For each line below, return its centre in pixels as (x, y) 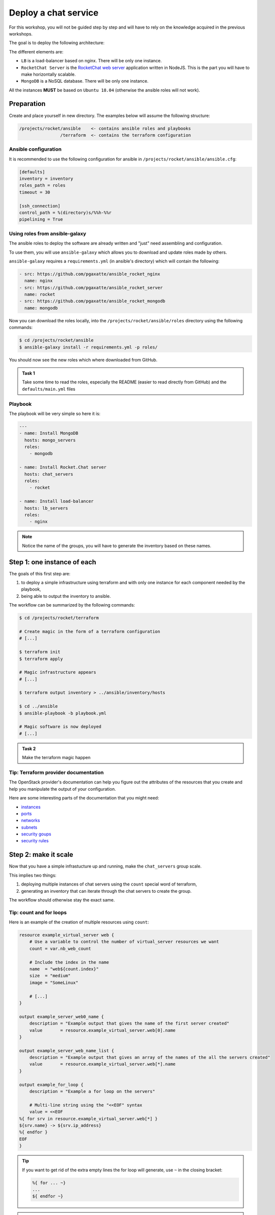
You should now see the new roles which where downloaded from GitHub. (83, 360)
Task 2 (29, 748)
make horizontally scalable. (49, 74)
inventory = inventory (46, 179)
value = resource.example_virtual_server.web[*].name (103, 1064)
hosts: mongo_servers (50, 440)
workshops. (21, 34)
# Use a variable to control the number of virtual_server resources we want (124, 942)
